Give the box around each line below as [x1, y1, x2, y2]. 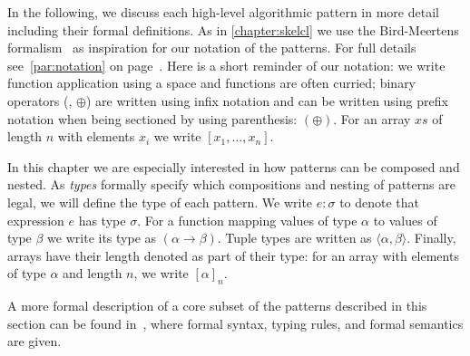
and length [63, 264, 122, 283]
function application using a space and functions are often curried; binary [7, 73, 416, 92]
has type [78, 210, 126, 229]
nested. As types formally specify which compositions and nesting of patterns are [7, 175, 455, 194]
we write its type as [47, 228, 157, 247]
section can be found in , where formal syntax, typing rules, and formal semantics [7, 313, 464, 332]
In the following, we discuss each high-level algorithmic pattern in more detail [7, 3, 439, 21]
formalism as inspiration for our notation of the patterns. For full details [7, 38, 416, 57]
